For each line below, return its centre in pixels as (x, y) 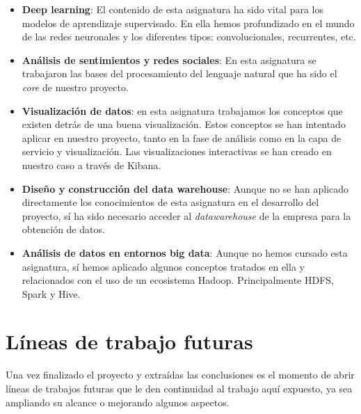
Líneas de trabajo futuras (129, 341)
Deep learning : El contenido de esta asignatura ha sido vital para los (173, 9)
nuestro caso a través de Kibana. (91, 165)
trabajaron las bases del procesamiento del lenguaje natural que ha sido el (179, 73)
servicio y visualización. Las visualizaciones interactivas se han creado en (177, 151)
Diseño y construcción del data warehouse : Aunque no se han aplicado (185, 188)
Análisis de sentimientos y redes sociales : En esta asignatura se (169, 59)
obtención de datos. (63, 229)
